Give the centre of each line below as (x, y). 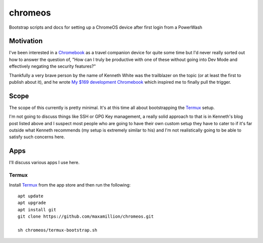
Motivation (26, 41)
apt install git (37, 210)
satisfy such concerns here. (37, 137)
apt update (31, 196)
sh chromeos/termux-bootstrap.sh (57, 230)
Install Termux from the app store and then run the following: (70, 185)
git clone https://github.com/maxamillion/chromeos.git (86, 216)
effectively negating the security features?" (52, 66)
